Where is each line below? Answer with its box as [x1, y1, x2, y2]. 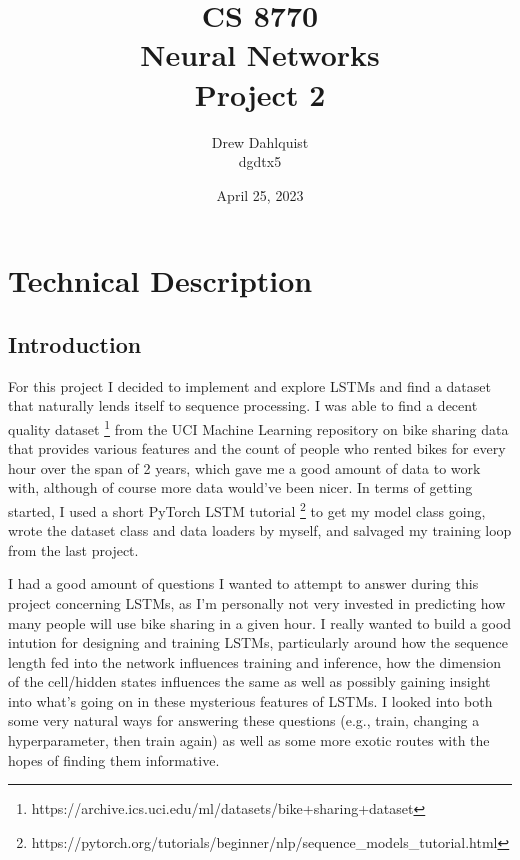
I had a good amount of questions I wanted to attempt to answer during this [8, 573, 479, 594]
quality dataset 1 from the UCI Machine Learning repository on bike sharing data [8, 415, 509, 439]
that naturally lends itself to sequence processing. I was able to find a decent [8, 395, 478, 416]
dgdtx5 [238, 151, 282, 172]
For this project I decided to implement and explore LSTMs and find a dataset [8, 375, 491, 396]
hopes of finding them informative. [8, 749, 220, 770]
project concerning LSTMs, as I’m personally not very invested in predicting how [8, 592, 506, 613]
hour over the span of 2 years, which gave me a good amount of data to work [8, 457, 481, 478]
